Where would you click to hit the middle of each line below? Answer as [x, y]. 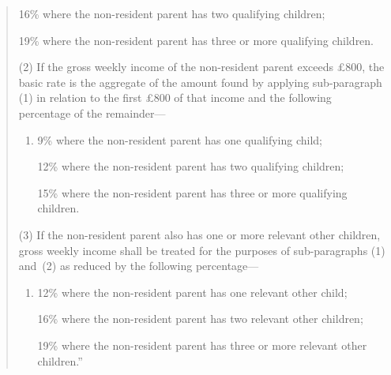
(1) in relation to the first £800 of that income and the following [175, 97]
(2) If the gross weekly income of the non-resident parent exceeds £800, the [201, 67]
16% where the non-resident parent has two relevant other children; [200, 319]
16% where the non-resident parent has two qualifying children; [172, 13]
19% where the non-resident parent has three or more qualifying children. [196, 40]
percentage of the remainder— [92, 112]
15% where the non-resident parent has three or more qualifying [192, 192]
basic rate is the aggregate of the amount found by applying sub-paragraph [200, 82]
